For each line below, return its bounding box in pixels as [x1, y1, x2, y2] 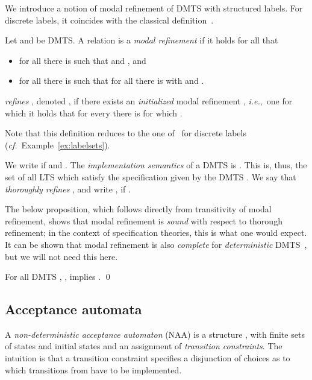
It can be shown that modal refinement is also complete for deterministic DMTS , [5, 238, 307, 250]
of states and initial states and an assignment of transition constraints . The [5, 340, 282, 352]
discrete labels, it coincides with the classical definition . [5, 13, 214, 26]
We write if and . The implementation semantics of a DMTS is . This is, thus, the [5, 159, 307, 171]
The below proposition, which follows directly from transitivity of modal [5, 203, 272, 215]
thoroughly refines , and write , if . [5, 182, 131, 195]
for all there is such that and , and [19, 54, 146, 66]
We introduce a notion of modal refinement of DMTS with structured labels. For [5, 2, 303, 14]
